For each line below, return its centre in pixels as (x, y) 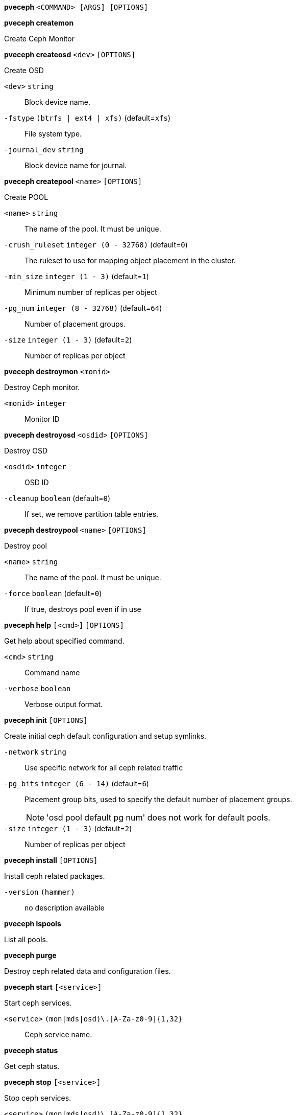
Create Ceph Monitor (39, 39)
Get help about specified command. (64, 641)
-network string (35, 752)
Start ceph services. (38, 1003)
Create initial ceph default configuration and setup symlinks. (105, 736)
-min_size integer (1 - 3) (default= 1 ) (77, 276)
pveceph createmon (39, 23)
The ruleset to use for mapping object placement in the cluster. (130, 260)
